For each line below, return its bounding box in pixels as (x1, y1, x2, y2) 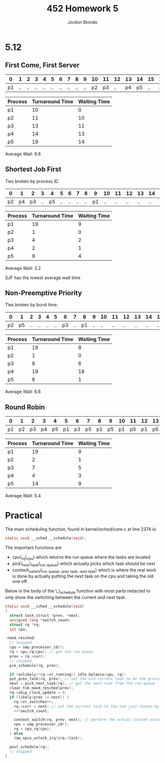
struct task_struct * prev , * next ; (9, 613, 80, 618)
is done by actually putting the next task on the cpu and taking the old (12, 573, 154, 579)
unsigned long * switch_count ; (9, 618, 71, 622)
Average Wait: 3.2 (5, 265, 41, 271)
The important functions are (5, 545, 62, 550)
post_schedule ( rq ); (9, 744, 50, 749)
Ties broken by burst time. (5, 302, 58, 308)
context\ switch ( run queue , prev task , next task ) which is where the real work (12, 567, 157, 574)
